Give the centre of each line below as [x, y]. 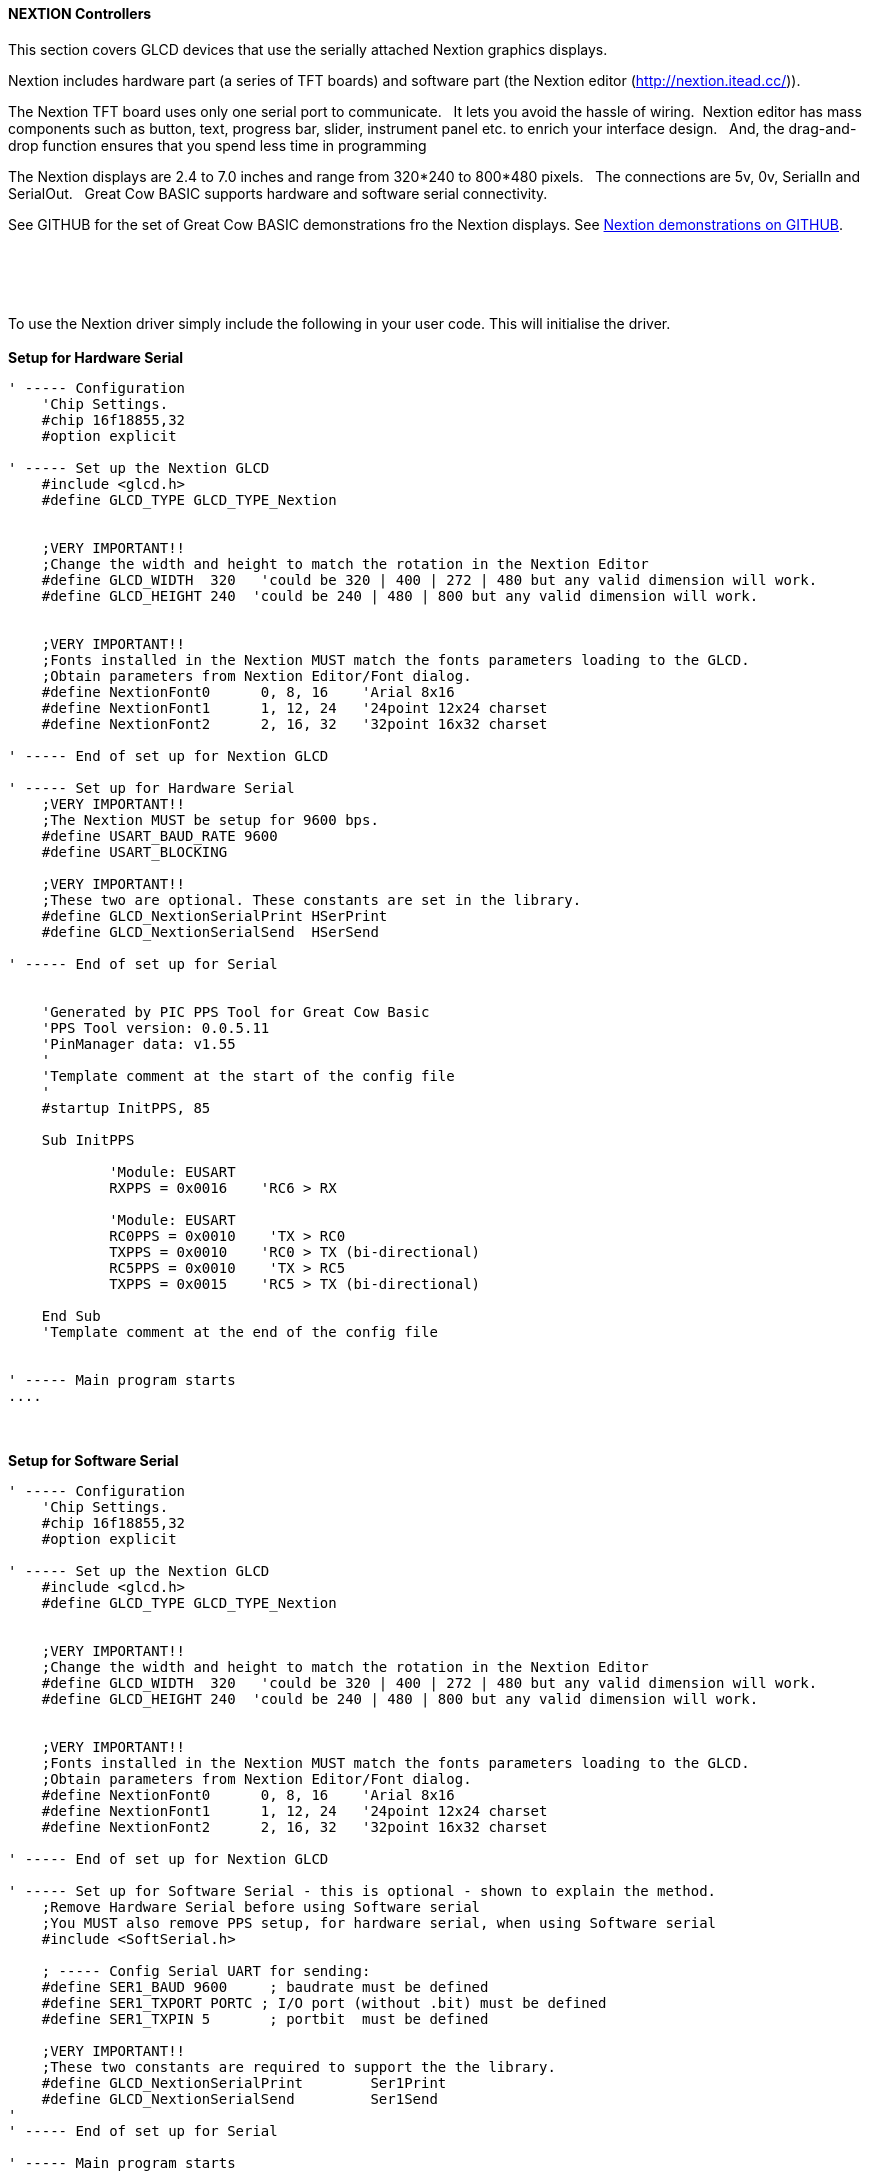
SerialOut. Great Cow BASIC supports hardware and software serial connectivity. [278, 193]
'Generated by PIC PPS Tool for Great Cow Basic [235, 1011]
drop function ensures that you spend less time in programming [217, 145]
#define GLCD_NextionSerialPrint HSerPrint [214, 915]
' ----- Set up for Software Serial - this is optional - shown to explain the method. [362, 1890]
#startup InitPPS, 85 [126, 1107]
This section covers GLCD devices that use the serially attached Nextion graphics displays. [308, 49]
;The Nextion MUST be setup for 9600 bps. [210, 819]
